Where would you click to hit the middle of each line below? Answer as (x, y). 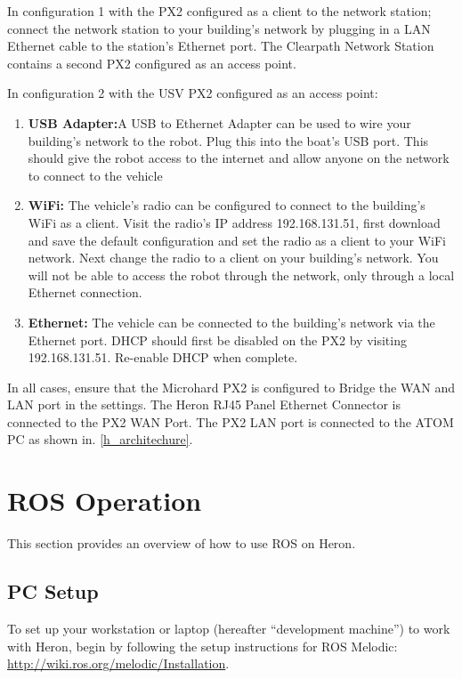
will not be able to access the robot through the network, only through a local (241, 275)
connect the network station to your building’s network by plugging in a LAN (219, 28)
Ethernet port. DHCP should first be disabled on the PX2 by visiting (217, 339)
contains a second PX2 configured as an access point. (152, 63)
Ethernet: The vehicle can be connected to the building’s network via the (231, 322)
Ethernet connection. (85, 292)
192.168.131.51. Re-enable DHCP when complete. (163, 357)
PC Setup (53, 591)
